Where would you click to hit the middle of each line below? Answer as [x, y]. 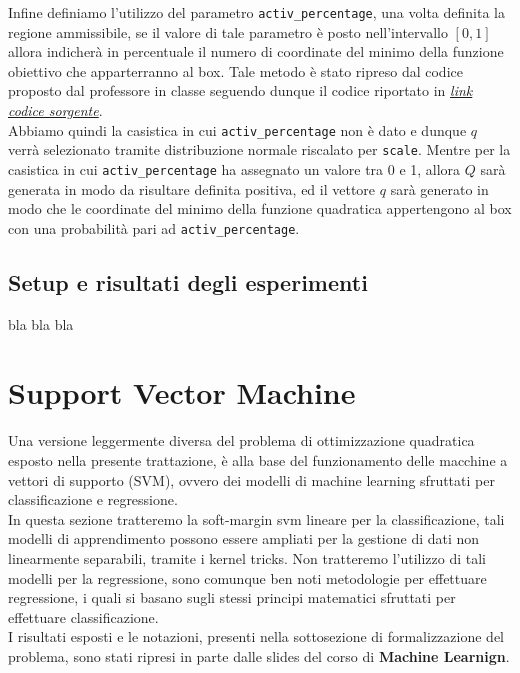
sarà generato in [439, 188]
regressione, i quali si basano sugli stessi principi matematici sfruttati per [232, 597]
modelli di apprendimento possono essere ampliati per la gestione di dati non [244, 538]
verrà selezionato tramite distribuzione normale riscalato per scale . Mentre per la [259, 149]
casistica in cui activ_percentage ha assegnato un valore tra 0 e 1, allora [234, 168]
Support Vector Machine [182, 392]
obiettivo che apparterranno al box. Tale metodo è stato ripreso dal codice [235, 70]
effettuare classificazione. [83, 616]
